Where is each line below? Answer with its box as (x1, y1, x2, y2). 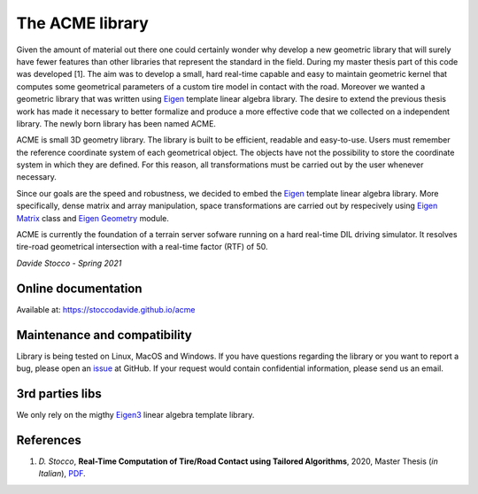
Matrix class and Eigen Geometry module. (16, 212, 170, 223)
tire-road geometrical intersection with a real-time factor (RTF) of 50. (16, 242, 268, 252)
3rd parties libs (16, 386, 102, 401)
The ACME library (16, 13, 150, 33)
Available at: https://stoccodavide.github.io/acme (16, 304, 196, 314)
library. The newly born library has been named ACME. (16, 118, 217, 128)
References (16, 432, 81, 447)
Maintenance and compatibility (16, 328, 192, 343)
